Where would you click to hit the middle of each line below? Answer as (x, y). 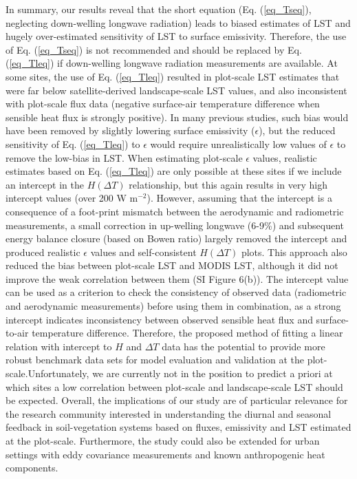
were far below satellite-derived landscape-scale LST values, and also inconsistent (176, 90)
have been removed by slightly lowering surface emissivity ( (130, 130)
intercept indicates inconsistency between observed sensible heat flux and (159, 319)
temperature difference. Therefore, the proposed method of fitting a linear (187, 333)
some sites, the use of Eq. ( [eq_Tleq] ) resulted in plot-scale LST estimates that (173, 76)
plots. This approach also (294, 252)
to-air (17, 333)
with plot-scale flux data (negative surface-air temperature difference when (163, 104)
